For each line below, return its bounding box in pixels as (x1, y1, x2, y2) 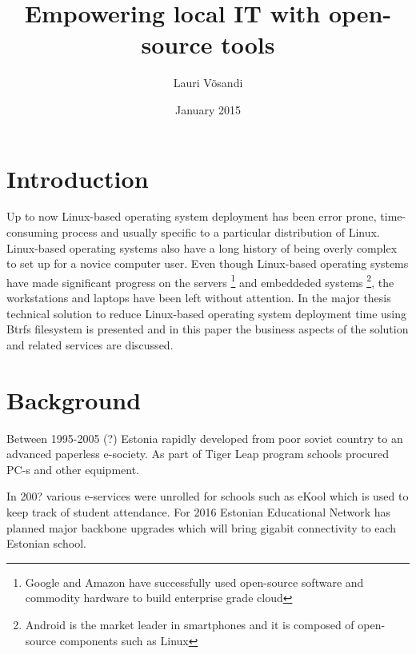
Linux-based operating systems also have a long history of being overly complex (6, 239, 398, 256)
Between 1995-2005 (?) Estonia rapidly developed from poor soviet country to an (6, 429, 403, 446)
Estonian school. (6, 535, 86, 552)
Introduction (6, 162, 149, 194)
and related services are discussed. (6, 336, 174, 353)
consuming (6, 224, 58, 241)
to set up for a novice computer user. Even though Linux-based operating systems (6, 255, 409, 272)
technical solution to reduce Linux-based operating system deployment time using (6, 305, 406, 321)
